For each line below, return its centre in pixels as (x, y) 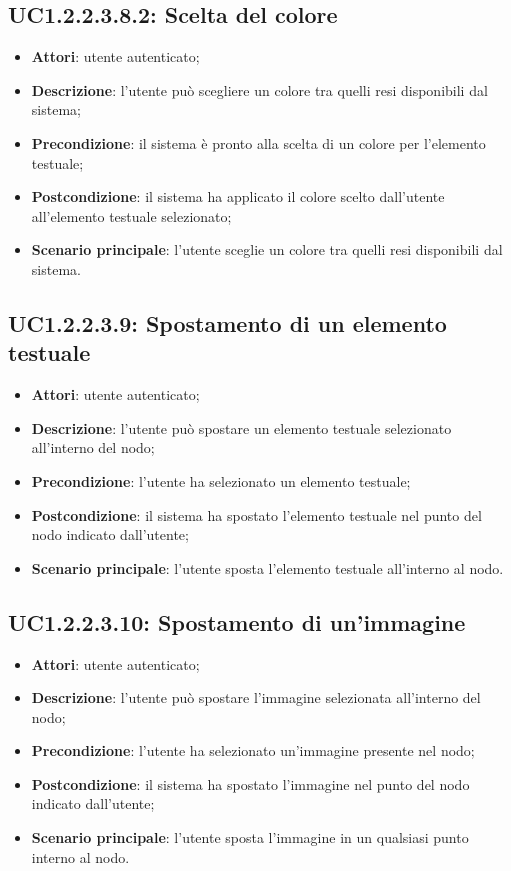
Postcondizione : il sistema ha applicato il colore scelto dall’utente (238, 196)
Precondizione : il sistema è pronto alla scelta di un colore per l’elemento (258, 142)
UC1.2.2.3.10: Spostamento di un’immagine (237, 621)
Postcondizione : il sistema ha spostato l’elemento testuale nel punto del (256, 514)
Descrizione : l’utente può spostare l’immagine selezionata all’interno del (256, 697)
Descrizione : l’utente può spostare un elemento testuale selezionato (241, 427)
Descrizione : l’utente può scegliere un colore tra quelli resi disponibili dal (259, 89)
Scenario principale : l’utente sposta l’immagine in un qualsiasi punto (250, 837)
